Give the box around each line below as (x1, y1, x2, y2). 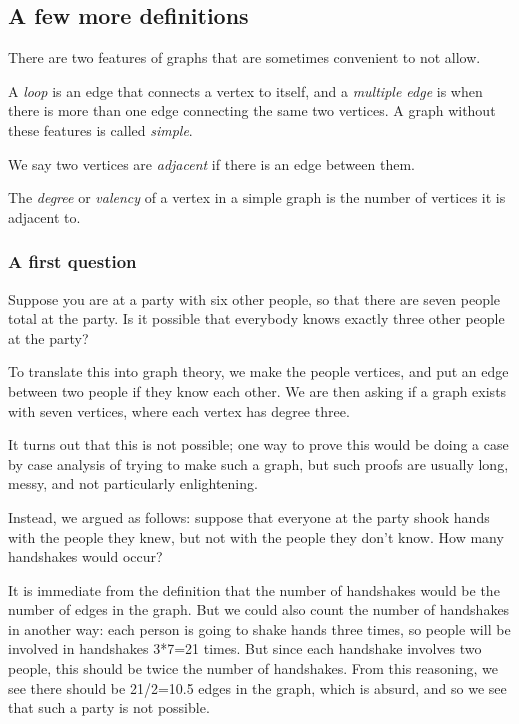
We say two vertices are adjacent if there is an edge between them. (8, 153, 415, 174)
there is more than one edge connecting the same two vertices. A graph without (8, 100, 496, 121)
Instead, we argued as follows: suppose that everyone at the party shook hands (8, 506, 490, 527)
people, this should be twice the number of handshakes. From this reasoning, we (8, 658, 498, 679)
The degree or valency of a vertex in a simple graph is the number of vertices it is (8, 187, 506, 208)
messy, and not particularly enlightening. (8, 473, 258, 494)
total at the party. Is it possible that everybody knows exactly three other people (8, 308, 505, 329)
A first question (8, 249, 137, 274)
